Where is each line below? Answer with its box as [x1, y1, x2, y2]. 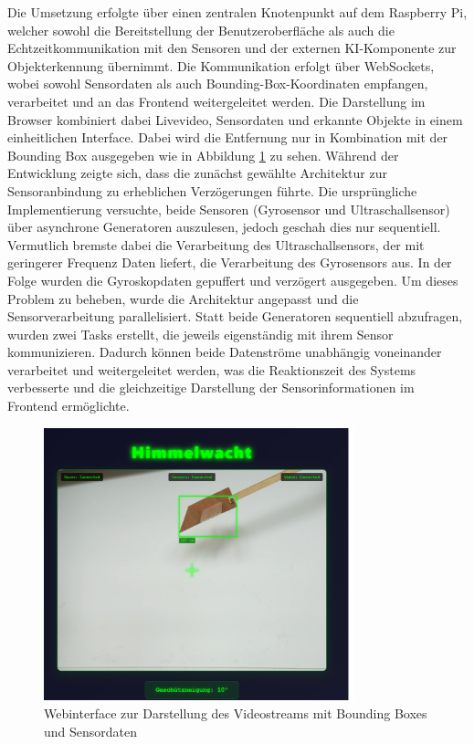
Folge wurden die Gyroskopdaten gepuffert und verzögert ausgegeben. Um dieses [7, 270, 458, 289]
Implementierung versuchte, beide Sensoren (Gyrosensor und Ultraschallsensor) [7, 199, 450, 218]
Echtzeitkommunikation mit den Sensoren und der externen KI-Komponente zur [7, 38, 457, 58]
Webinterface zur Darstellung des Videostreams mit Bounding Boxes [44, 704, 427, 723]
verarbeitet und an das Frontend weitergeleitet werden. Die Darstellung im [7, 91, 426, 110]
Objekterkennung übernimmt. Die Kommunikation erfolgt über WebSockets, [7, 56, 435, 75]
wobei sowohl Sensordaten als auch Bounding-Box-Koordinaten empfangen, [7, 74, 428, 93]
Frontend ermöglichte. [7, 396, 130, 415]
